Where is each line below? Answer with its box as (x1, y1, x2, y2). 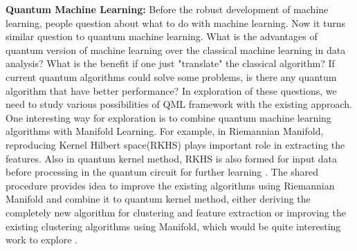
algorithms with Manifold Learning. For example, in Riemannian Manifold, (6, 124, 324, 138)
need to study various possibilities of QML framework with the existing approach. (6, 97, 352, 111)
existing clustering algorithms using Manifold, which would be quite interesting (6, 219, 341, 233)
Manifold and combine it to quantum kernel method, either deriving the (6, 192, 311, 206)
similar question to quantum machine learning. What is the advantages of (6, 29, 318, 44)
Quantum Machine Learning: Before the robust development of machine (6, 2, 329, 16)
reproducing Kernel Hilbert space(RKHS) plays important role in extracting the (6, 137, 345, 151)
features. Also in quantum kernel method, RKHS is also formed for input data (6, 151, 338, 165)
